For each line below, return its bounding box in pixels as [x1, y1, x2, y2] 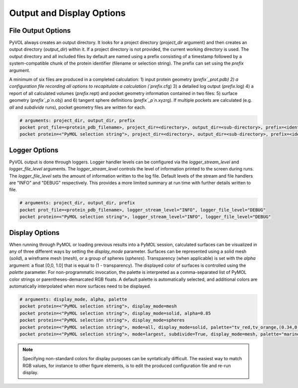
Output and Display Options [9, 7, 126, 18]
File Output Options [9, 26, 71, 35]
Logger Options [9, 146, 59, 154]
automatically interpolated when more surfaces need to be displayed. [9, 283, 151, 289]
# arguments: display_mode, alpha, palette [19, 297, 128, 302]
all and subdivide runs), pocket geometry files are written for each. [9, 104, 146, 110]
